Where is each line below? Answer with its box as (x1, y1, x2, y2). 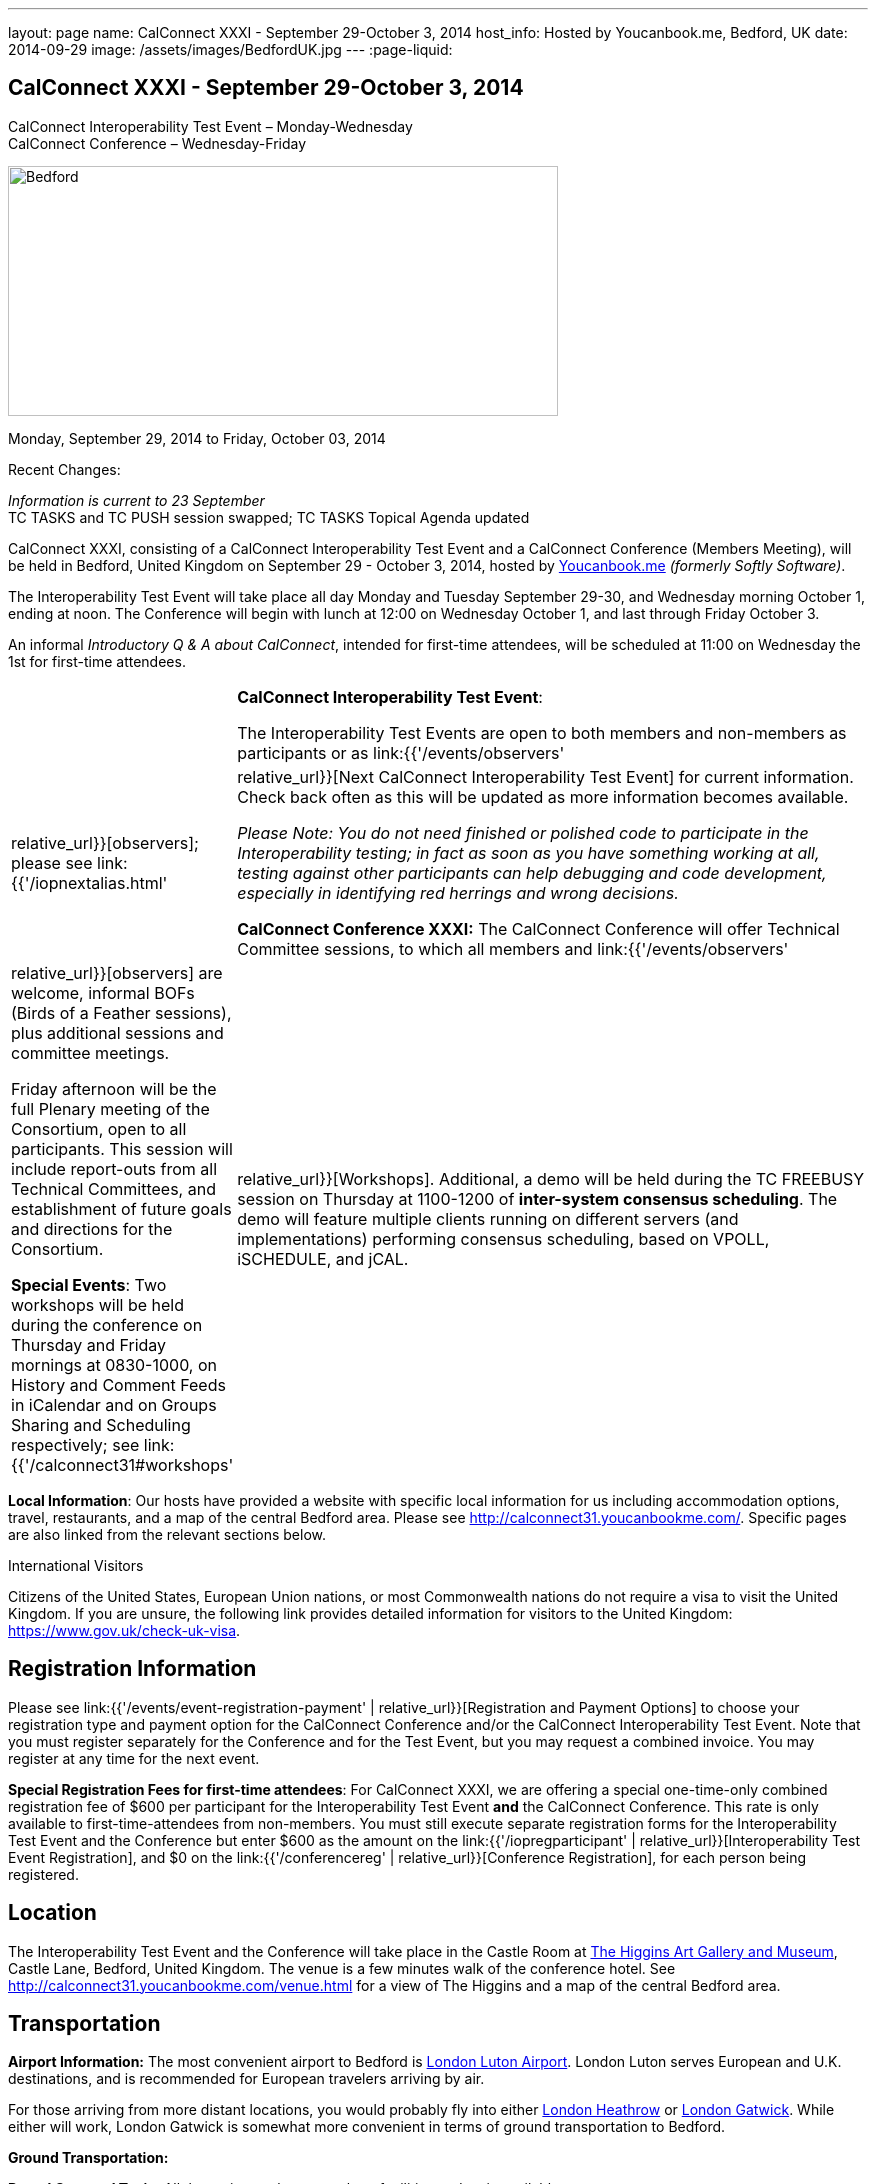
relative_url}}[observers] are (11, 962, 223, 983)
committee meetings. (11, 1042, 170, 1063)
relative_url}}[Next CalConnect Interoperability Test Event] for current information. (237, 766, 854, 787)
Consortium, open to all (11, 1118, 187, 1139)
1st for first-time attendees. (8, 652, 186, 670)
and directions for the (11, 1218, 173, 1239)
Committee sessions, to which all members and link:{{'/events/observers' (237, 938, 789, 959)
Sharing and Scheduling (11, 1414, 191, 1435)
